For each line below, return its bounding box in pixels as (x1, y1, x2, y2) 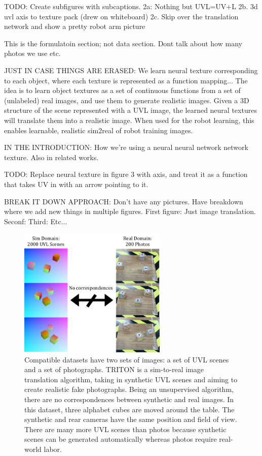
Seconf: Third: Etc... (4, 216, 67, 226)
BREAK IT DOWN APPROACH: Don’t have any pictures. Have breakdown (4, 196, 243, 206)
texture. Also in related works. (4, 151, 99, 162)
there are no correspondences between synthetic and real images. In (24, 394, 234, 405)
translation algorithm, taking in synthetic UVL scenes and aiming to (24, 374, 238, 384)
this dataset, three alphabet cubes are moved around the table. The (24, 404, 235, 414)
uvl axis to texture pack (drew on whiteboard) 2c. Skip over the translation (4, 11, 239, 21)
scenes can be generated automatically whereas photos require (24, 434, 217, 444)
